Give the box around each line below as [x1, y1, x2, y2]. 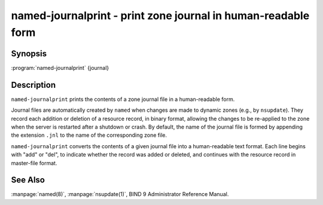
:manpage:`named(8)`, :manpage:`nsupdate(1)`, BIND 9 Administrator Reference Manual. [11, 191, 229, 198]
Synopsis [11, 48, 47, 59]
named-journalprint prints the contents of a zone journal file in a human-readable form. [11, 96, 235, 103]
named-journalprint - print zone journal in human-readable [11, 9, 310, 22]
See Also [11, 175, 45, 185]
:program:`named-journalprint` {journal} [11, 64, 109, 71]
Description [11, 79, 56, 90]
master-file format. [11, 159, 57, 167]
